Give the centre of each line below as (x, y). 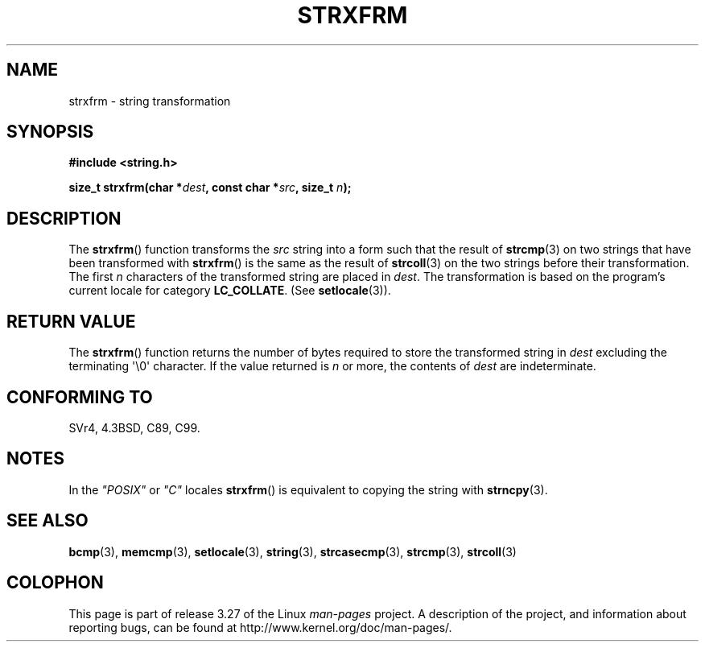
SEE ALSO (47, 521)
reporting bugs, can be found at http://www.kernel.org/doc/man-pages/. (260, 627)
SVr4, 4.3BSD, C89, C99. (134, 427)
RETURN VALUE (71, 321)
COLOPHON (55, 583)
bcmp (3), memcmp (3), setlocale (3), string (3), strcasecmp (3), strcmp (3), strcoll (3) (293, 551)
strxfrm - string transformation (150, 101)
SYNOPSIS (50, 132)
